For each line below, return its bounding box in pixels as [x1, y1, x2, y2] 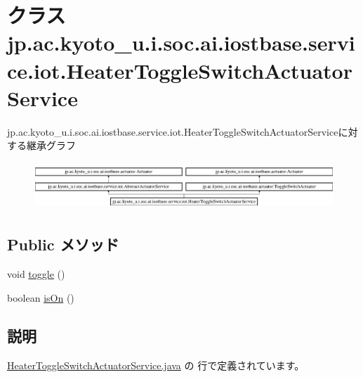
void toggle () [7, 267, 65, 281]
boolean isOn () [7, 290, 74, 305]
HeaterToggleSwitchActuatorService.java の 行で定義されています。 [7, 357, 305, 372]
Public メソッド [7, 234, 119, 255]
